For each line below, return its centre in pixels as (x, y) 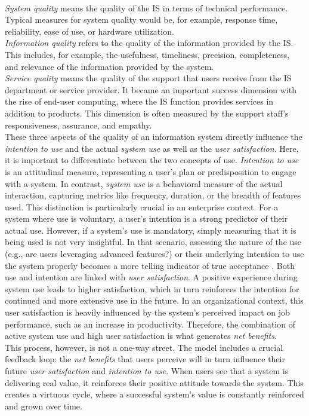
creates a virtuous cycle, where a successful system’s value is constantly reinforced (154, 394)
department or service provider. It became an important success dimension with (151, 89)
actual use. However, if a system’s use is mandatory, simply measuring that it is (151, 230)
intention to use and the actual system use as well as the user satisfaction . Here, (152, 148)
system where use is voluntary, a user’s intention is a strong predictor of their (146, 218)
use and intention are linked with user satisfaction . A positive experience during (151, 277)
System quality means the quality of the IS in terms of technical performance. (146, 7)
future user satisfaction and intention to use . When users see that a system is (147, 371)
